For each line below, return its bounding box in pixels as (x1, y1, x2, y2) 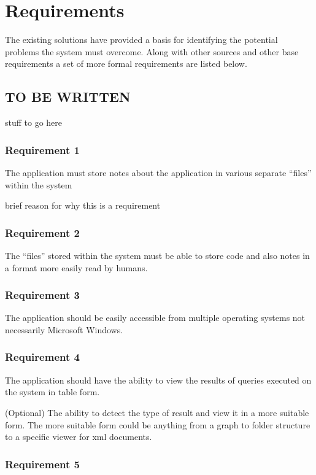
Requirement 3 (5, 287, 80, 303)
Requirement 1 (5, 142, 80, 157)
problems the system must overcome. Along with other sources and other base (5, 45, 299, 58)
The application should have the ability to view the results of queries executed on (5, 373, 312, 386)
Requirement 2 (5, 225, 80, 240)
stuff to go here (5, 116, 63, 129)
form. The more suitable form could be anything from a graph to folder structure (5, 418, 310, 431)
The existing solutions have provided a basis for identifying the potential (5, 33, 278, 46)
